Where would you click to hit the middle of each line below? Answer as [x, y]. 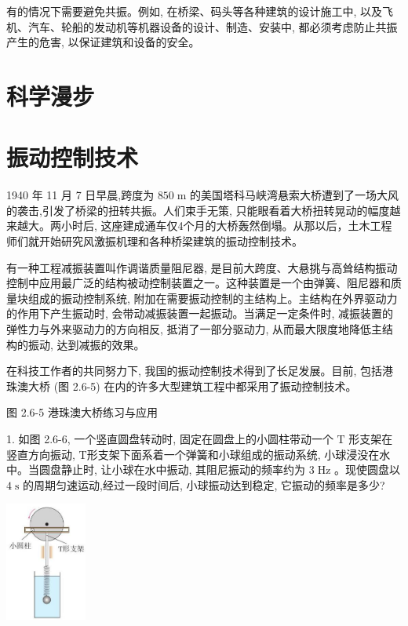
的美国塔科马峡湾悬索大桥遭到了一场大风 [295, 195]
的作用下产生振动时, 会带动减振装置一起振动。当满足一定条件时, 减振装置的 [200, 313]
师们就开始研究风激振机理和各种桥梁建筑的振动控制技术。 [155, 241]
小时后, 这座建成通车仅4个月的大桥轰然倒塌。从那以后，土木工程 [226, 226]
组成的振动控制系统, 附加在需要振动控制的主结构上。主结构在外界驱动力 [213, 298]
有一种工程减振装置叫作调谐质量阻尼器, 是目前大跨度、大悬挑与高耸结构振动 [202, 267]
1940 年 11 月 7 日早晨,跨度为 [80, 195]
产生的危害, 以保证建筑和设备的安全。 [103, 42]
